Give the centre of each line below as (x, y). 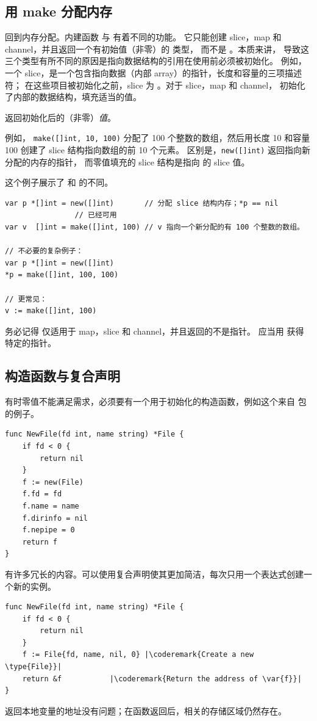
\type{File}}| (34, 667)
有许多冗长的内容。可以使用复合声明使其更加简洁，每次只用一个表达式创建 (154, 574)
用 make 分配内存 (59, 11)
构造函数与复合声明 (62, 376)
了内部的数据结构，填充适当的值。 (73, 97)
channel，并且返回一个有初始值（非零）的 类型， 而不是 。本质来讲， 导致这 (157, 49)
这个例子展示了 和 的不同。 (59, 182)
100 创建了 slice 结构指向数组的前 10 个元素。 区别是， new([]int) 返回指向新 (158, 150)
